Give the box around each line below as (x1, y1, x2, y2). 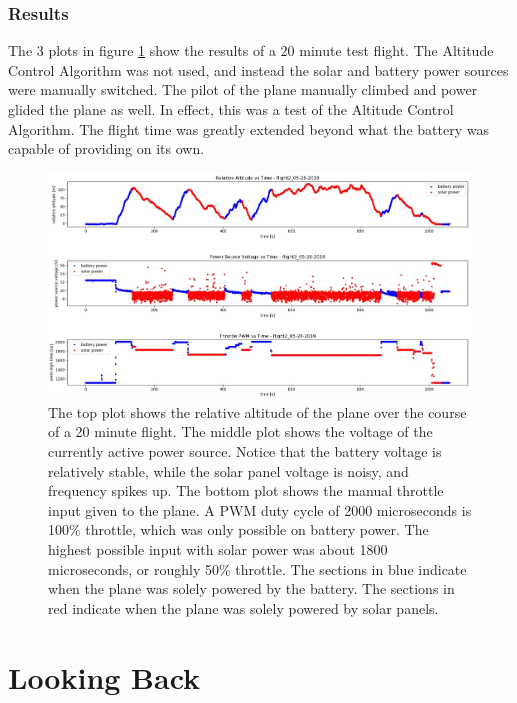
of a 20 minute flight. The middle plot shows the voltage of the (48, 421, 433, 442)
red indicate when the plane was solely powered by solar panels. (48, 597, 439, 618)
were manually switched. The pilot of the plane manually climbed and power (8, 79, 478, 100)
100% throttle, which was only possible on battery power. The (48, 519, 429, 540)
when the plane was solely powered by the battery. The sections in (48, 578, 455, 599)
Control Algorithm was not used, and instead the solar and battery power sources (8, 59, 509, 80)
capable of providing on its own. (8, 138, 205, 159)
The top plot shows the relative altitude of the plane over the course (48, 401, 467, 422)
